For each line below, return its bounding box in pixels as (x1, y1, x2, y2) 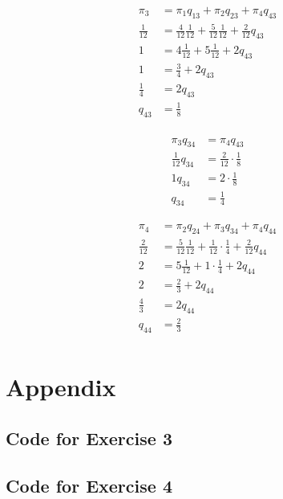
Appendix (6, 370, 116, 403)
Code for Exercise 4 (6, 472, 172, 497)
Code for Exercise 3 (6, 425, 172, 450)
